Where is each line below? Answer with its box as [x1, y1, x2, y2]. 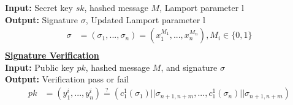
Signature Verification [5, 49, 99, 62]
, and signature [161, 60, 218, 73]
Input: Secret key [5, 1, 73, 13]
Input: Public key [5, 60, 74, 73]
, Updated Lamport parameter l [85, 13, 205, 26]
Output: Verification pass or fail [5, 73, 129, 85]
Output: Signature [5, 13, 78, 26]
